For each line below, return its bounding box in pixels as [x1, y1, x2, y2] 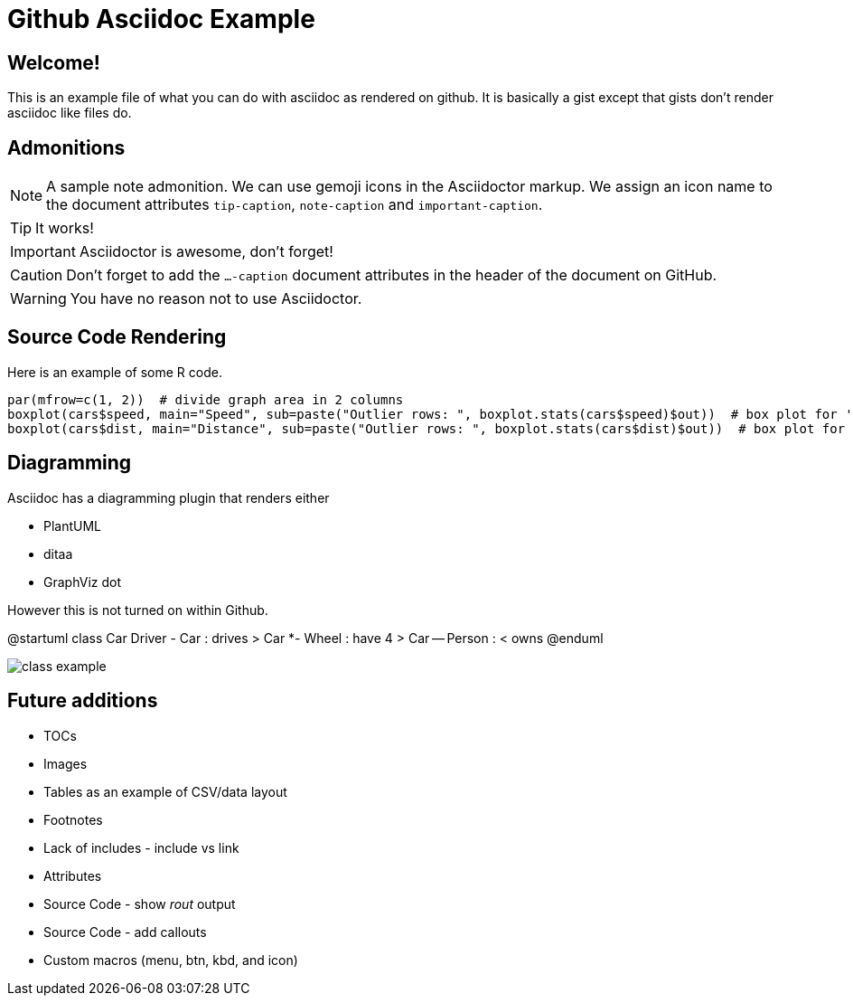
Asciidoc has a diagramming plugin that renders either [7, 489, 330, 506]
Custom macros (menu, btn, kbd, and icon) [43, 951, 298, 968]
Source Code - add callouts [43, 923, 207, 940]
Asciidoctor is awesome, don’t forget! [79, 242, 333, 261]
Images [43, 755, 88, 771]
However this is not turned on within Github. [7, 601, 268, 618]
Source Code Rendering [7, 326, 227, 349]
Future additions [7, 689, 158, 713]
